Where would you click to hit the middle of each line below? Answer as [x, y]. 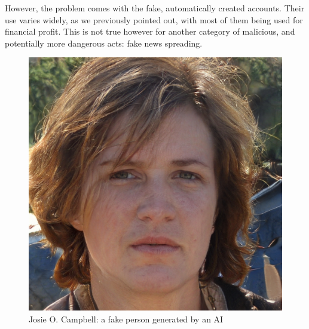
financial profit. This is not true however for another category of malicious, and [150, 31]
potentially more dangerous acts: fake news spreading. [104, 43]
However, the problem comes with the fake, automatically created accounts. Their [155, 8]
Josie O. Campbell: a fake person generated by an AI [126, 319]
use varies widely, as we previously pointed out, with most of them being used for [154, 19]
